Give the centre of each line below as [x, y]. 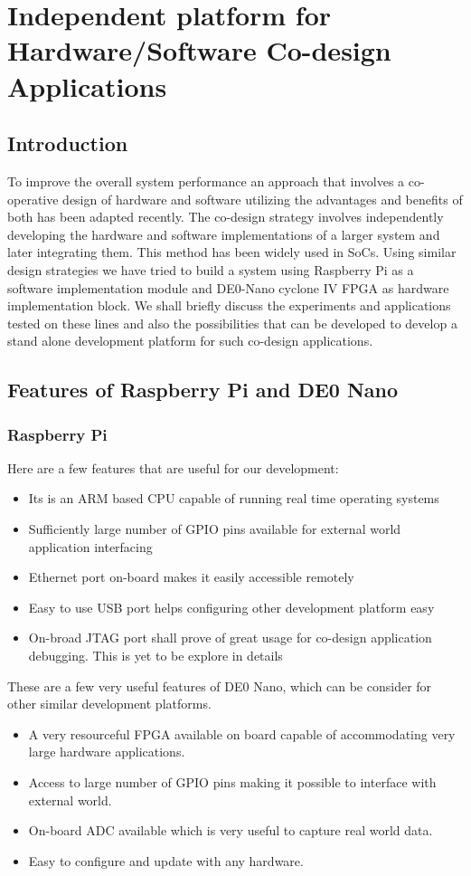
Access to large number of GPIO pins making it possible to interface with [232, 782]
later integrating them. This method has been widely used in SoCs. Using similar [232, 252]
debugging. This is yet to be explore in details [155, 656]
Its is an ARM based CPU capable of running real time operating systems [234, 498]
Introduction [68, 143]
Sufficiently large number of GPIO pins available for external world [215, 529]
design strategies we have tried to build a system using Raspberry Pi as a [211, 269]
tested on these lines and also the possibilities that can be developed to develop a [232, 323]
